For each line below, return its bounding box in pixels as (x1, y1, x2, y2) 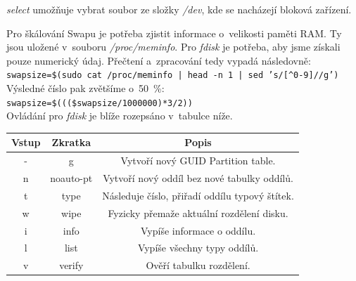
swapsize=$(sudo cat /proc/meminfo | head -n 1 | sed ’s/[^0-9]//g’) (6, 70, 339, 81)
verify (59, 258, 84, 273)
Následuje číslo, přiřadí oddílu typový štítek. (102, 188, 294, 202)
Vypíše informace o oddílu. (140, 223, 256, 237)
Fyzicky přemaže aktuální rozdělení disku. (108, 205, 288, 220)
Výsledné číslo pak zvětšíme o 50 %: (6, 81, 165, 96)
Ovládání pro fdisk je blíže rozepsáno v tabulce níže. (6, 108, 233, 123)
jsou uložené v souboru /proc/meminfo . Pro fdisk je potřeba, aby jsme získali (6, 39, 341, 54)
